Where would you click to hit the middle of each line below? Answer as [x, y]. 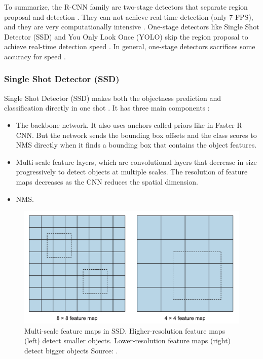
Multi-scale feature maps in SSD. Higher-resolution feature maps [125, 330]
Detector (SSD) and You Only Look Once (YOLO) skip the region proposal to [126, 36]
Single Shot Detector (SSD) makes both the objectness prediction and [113, 98]
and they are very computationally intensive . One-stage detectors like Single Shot [132, 27]
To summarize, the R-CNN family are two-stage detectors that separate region [126, 7]
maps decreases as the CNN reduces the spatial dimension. [107, 181]
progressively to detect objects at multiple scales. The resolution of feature [132, 172]
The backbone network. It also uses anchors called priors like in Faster [125, 124]
